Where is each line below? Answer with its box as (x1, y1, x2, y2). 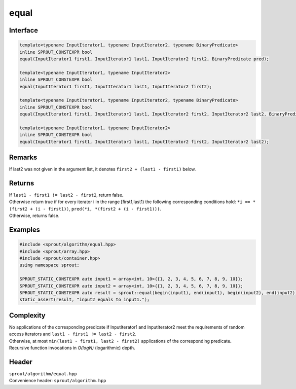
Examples (9, 226, 40, 234)
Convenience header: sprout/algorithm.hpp (9, 378, 106, 384)
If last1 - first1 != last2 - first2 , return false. (9, 192, 124, 198)
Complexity (9, 311, 46, 319)
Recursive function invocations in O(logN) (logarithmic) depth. (9, 345, 135, 351)
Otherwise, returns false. (9, 212, 60, 219)
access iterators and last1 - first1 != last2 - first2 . (9, 331, 137, 337)
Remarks (9, 153, 37, 162)
